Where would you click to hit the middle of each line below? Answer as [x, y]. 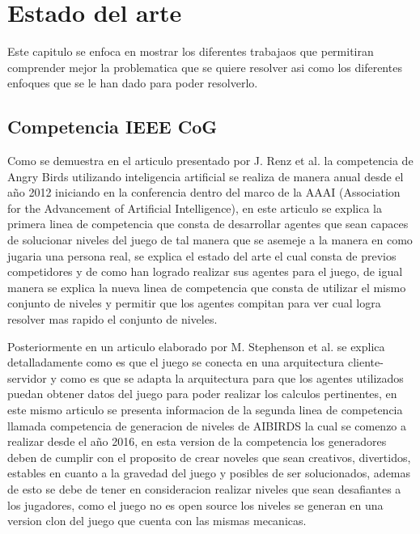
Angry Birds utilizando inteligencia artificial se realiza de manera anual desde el [206, 176]
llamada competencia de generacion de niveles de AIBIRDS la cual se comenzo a [207, 425]
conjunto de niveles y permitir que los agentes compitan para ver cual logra [194, 303]
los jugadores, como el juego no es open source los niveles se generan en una [195, 504]
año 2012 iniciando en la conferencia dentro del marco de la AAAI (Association [204, 192]
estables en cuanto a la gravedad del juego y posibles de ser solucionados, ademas [209, 473]
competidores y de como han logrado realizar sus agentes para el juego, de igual [205, 271]
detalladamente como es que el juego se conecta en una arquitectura [176, 362]
